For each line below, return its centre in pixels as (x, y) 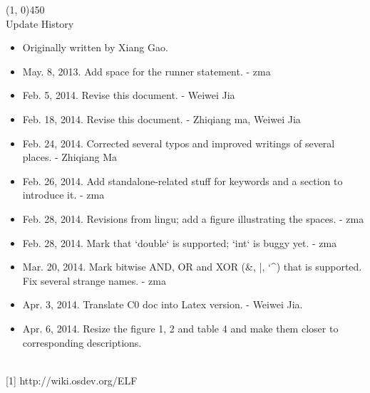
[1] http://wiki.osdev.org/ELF (72, 380)
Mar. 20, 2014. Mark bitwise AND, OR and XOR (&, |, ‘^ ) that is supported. (192, 267)
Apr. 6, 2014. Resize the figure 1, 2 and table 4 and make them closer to (180, 328)
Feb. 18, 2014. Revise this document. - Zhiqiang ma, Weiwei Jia (161, 119)
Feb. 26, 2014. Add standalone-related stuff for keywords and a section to (183, 180)
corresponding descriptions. (82, 342)
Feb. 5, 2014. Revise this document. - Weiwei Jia (129, 95)
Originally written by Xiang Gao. (95, 47)
